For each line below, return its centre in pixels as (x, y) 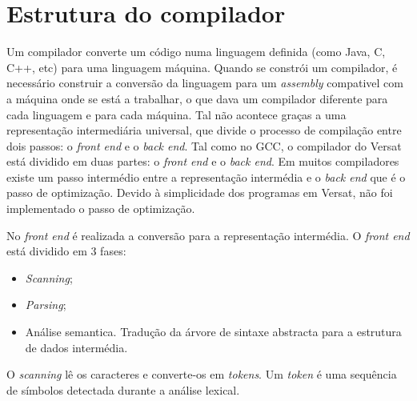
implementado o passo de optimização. (101, 209)
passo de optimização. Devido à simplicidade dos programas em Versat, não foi (200, 192)
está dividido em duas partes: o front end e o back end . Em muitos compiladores (203, 161)
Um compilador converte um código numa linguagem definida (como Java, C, (196, 52)
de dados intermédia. (76, 347)
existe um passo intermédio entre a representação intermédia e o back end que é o (206, 176)
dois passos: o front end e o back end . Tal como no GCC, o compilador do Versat (204, 145)
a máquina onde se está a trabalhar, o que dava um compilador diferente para (197, 98)
